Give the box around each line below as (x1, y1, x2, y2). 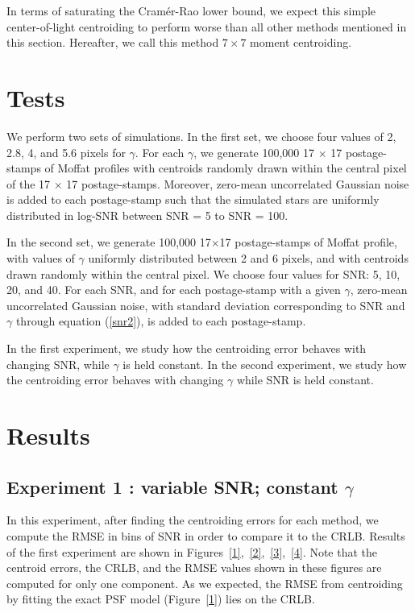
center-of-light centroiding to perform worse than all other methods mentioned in (6, 18, 407, 35)
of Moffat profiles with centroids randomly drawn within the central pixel (44, 159, 407, 176)
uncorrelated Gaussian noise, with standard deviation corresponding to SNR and (6, 296, 405, 313)
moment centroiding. (250, 34, 352, 51)
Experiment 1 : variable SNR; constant (6, 474, 338, 499)
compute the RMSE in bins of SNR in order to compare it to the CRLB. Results (6, 527, 405, 544)
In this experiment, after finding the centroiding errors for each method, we (6, 512, 379, 528)
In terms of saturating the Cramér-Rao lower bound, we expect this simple (6, 2, 376, 19)
